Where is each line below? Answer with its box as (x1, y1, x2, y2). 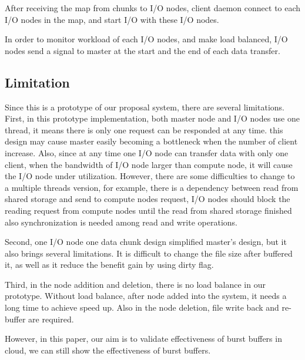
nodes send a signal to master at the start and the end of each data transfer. (5, 44, 280, 56)
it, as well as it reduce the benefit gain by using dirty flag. (5, 258, 214, 271)
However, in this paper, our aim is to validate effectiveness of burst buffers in (5, 332, 282, 345)
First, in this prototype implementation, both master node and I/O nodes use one (5, 112, 300, 125)
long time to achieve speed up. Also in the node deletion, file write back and (5, 301, 279, 314)
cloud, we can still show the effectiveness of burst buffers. (5, 344, 211, 356)
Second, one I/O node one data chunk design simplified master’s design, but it (5, 235, 287, 248)
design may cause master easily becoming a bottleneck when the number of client (5, 135, 298, 147)
